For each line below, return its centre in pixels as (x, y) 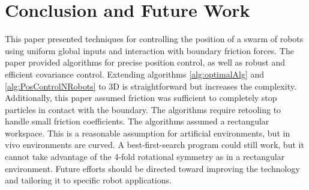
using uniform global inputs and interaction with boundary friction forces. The (149, 50)
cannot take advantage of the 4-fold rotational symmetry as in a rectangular (145, 157)
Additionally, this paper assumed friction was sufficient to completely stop (141, 98)
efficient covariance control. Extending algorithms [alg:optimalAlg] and (135, 74)
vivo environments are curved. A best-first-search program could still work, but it (154, 145)
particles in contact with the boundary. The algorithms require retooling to (143, 109)
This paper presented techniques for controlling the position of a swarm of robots (154, 39)
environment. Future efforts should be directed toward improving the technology (152, 168)
